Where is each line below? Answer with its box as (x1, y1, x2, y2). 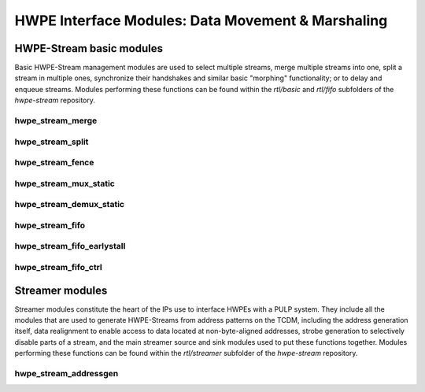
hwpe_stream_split (14, 136, 89, 147)
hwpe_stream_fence (14, 157, 94, 168)
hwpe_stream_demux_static (14, 199, 125, 210)
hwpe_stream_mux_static (14, 178, 116, 189)
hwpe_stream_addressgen (14, 368, 119, 379)
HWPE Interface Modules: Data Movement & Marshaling (14, 12, 388, 29)
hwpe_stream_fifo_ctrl (14, 261, 102, 272)
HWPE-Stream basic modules (14, 42, 163, 55)
